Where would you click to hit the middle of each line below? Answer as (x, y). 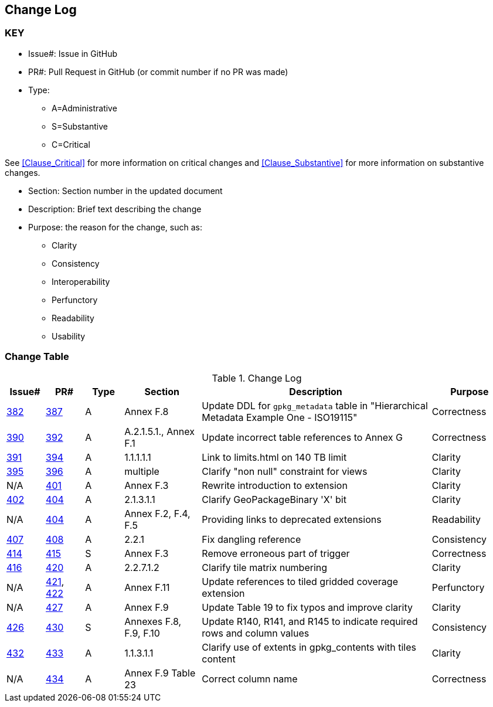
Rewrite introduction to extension (275, 485)
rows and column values (256, 633)
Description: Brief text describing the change (115, 209)
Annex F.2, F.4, (157, 513)
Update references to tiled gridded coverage (300, 581)
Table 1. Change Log (257, 378)
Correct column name (250, 679)
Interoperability (81, 281)
